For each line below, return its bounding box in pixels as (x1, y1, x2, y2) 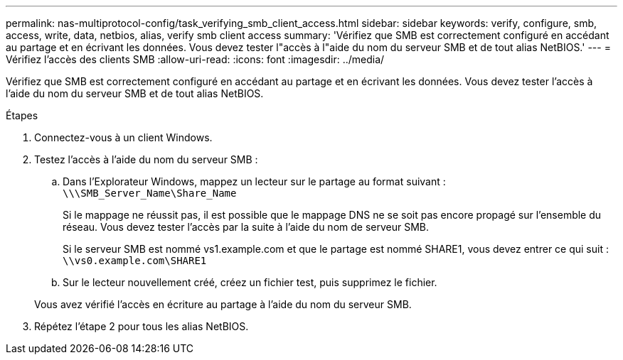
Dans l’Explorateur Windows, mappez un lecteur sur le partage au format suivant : (63, 175, 446, 187)
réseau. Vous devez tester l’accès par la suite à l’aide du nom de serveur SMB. (63, 221, 430, 233)
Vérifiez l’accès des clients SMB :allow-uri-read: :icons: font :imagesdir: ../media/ (6, 53, 385, 65)
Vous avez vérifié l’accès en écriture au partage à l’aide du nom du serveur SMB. (34, 298, 412, 310)
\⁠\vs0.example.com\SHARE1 (63, 255, 207, 266)
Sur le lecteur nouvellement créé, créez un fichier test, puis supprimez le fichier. (63, 276, 437, 288)
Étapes (6, 109, 38, 121)
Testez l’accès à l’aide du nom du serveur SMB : (34, 153, 258, 165)
